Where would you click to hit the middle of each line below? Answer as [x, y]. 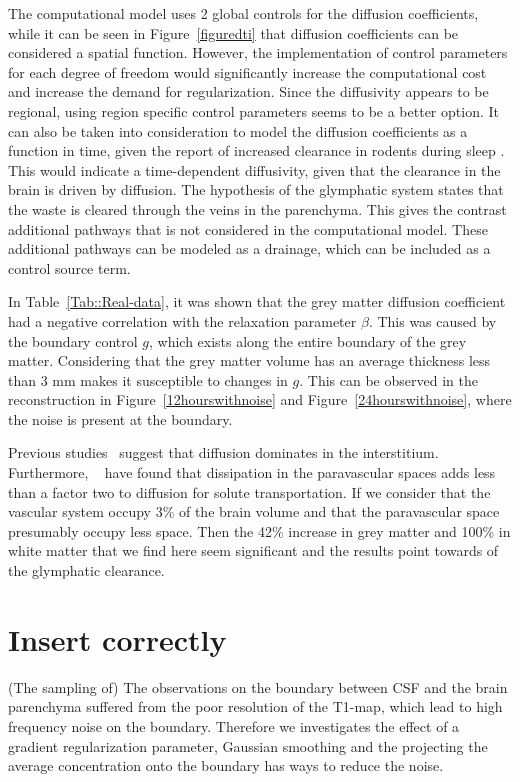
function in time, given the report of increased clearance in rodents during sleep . [256, 150]
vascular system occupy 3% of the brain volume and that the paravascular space [254, 511]
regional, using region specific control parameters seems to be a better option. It [253, 110]
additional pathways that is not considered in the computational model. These [248, 228]
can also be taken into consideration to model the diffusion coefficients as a [238, 130]
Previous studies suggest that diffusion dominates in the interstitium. [223, 452]
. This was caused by [432, 320]
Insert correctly [117, 638]
